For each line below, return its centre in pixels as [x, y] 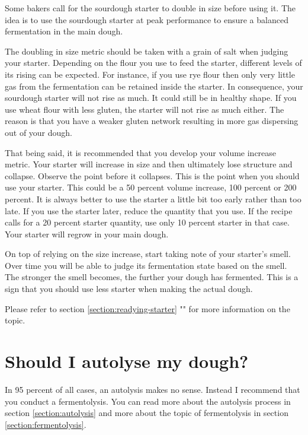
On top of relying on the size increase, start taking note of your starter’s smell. [148, 254]
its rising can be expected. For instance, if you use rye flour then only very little [150, 74]
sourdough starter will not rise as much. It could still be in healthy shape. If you [151, 98]
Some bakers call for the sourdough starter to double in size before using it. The [150, 8]
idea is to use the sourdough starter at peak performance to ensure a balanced [147, 19]
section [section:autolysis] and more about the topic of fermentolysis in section [147, 413]
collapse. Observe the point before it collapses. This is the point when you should [152, 175]
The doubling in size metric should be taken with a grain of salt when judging [147, 51]
